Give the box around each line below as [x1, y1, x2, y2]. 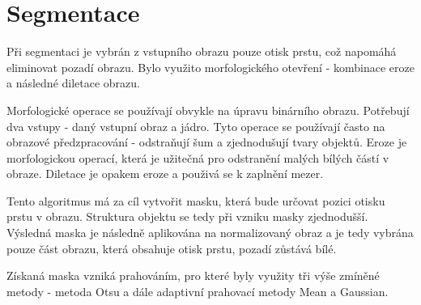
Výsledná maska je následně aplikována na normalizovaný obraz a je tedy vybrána [6, 224, 414, 241]
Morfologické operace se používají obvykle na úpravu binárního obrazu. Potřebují [6, 101, 410, 118]
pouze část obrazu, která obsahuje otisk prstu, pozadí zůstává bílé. [6, 239, 337, 256]
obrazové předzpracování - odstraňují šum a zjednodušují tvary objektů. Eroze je [6, 133, 407, 150]
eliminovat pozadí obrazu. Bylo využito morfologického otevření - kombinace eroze [6, 58, 415, 75]
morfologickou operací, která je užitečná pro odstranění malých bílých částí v [6, 149, 389, 166]
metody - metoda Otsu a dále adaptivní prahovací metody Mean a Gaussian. [6, 282, 389, 299]
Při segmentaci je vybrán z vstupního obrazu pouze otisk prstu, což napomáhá [6, 43, 397, 60]
